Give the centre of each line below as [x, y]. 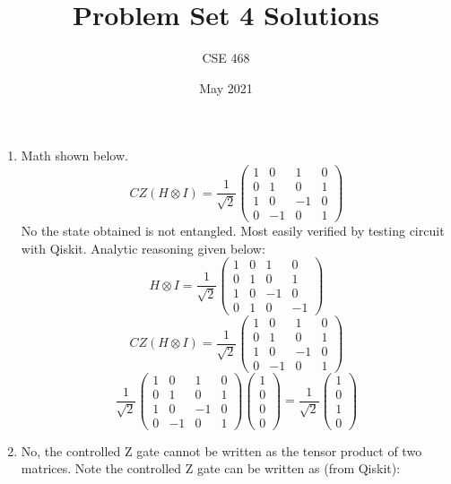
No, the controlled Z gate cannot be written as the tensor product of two [221, 450]
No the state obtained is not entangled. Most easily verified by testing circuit [233, 231]
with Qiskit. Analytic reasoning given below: [143, 248]
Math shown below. [74, 156]
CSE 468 [226, 58]
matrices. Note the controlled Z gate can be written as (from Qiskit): [211, 468]
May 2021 [226, 87]
